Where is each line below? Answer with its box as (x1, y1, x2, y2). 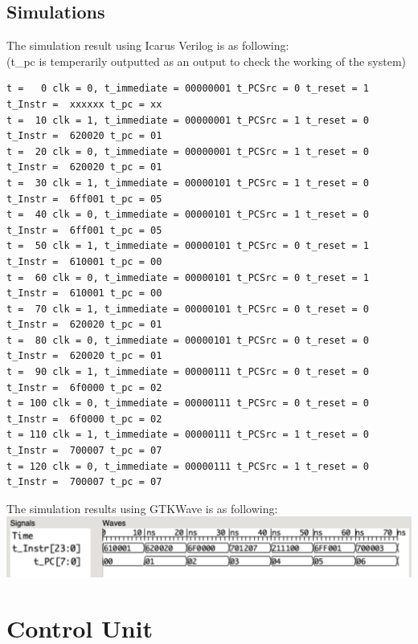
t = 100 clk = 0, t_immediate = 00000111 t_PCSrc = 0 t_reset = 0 (6, 397, 370, 410)
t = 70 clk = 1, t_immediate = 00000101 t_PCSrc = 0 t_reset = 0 (6, 303, 370, 315)
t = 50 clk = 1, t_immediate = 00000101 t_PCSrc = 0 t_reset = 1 (6, 240, 370, 252)
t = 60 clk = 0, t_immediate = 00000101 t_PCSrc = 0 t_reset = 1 (6, 271, 370, 283)
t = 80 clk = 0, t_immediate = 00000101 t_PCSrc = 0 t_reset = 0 (6, 334, 370, 346)
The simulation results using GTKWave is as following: (6, 499, 278, 516)
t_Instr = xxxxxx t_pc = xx (6, 98, 162, 110)
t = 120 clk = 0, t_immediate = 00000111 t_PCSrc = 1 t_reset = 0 (6, 460, 370, 472)
